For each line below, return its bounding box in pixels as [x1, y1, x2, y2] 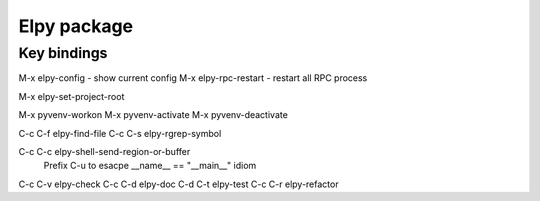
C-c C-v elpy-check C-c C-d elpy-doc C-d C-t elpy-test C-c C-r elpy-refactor [18, 178, 339, 190]
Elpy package [18, 15, 134, 37]
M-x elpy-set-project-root [18, 90, 125, 102]
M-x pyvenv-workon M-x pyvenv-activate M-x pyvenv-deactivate [18, 109, 289, 121]
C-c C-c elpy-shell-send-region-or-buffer [18, 145, 191, 157]
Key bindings [18, 44, 108, 62]
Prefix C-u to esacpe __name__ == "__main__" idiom [43, 160, 257, 172]
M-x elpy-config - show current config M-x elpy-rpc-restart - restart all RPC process [18, 72, 368, 84]
